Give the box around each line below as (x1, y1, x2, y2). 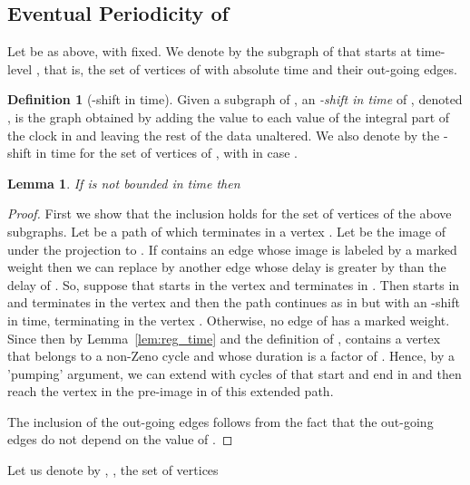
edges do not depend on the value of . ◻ (7, 430, 233, 449)
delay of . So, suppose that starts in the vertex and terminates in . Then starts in (7, 275, 460, 294)
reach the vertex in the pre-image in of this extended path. (7, 382, 334, 401)
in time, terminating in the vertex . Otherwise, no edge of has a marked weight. (7, 310, 450, 329)
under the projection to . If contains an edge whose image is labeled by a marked (7, 239, 457, 258)
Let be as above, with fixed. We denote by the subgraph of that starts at (7, 42, 412, 61)
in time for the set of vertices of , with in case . (35, 143, 299, 162)
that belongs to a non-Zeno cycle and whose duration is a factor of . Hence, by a (7, 346, 455, 365)
